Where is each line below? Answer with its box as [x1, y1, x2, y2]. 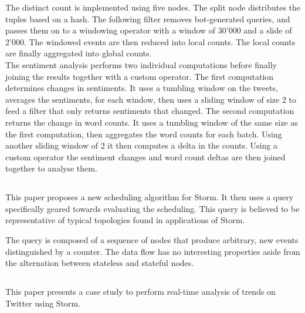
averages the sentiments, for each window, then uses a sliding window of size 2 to [5, 93, 296, 105]
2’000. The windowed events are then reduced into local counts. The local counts [5, 35, 296, 48]
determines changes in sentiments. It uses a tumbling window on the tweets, [5, 82, 278, 94]
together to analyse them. [5, 162, 97, 174]
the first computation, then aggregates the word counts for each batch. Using [5, 127, 282, 140]
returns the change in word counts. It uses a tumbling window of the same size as [5, 116, 298, 128]
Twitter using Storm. [5, 297, 81, 309]
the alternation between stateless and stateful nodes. [5, 257, 194, 269]
